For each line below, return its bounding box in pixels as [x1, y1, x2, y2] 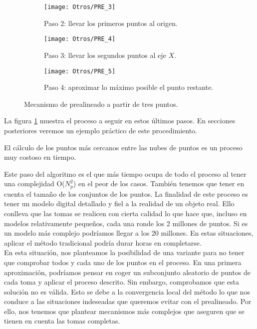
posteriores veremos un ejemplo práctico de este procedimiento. [4, 125, 198, 135]
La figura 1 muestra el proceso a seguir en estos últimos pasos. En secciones [4, 115, 236, 126]
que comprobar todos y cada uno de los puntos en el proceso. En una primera [4, 257, 242, 267]
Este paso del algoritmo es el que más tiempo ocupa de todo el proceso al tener [4, 168, 247, 179]
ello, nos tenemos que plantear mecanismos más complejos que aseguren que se [4, 306, 245, 316]
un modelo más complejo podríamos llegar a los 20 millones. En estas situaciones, [4, 228, 254, 238]
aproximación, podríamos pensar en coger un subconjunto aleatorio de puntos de [4, 267, 251, 277]
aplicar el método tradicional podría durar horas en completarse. [4, 237, 202, 248]
